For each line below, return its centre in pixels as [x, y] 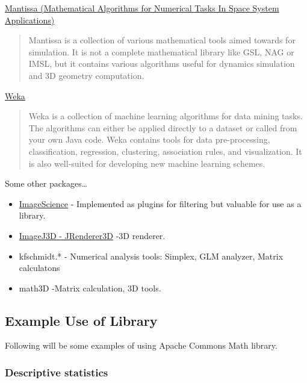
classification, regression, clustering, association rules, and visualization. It [165, 151]
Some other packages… [46, 183]
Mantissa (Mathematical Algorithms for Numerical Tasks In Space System [142, 8]
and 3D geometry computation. [86, 75]
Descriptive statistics [57, 372]
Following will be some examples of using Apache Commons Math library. [141, 345]
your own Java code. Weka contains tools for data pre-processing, [149, 139]
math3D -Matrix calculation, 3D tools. [90, 288]
